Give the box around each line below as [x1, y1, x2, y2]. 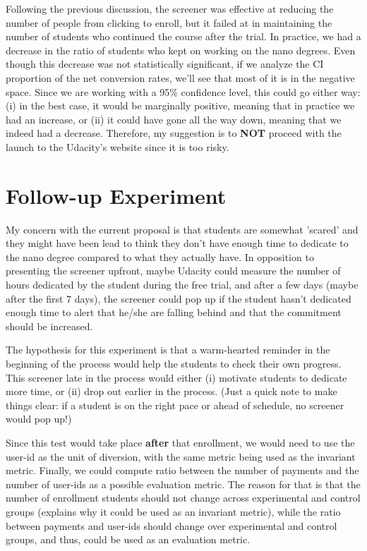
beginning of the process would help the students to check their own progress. [6, 356, 342, 370]
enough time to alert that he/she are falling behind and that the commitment [6, 305, 342, 320]
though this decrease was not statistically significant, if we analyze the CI [6, 56, 324, 71]
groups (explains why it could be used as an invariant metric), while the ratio [6, 504, 341, 519]
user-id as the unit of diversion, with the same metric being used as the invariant [6, 449, 356, 464]
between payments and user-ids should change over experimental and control [6, 518, 337, 533]
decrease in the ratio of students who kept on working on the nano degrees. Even [6, 42, 356, 57]
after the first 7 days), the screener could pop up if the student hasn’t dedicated [6, 291, 351, 305]
